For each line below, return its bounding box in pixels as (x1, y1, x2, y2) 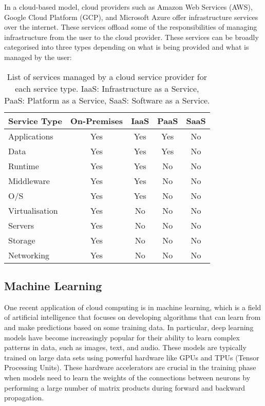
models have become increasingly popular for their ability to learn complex (4, 332, 240, 342)
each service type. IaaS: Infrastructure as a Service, (15, 82, 199, 94)
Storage (8, 234, 35, 246)
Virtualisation (8, 204, 58, 216)
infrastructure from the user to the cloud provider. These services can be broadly (4, 31, 259, 42)
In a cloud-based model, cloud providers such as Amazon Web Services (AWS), (4, 2, 253, 12)
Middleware (8, 174, 50, 187)
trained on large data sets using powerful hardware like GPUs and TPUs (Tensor (4, 352, 259, 362)
